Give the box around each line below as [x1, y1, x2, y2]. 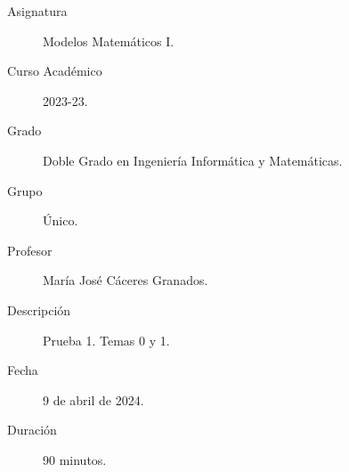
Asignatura [7, 2, 68, 20]
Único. [43, 211, 78, 230]
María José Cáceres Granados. [43, 271, 208, 289]
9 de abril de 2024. [43, 390, 144, 409]
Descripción [7, 300, 71, 319]
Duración [7, 420, 57, 439]
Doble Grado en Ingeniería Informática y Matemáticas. [43, 151, 343, 169]
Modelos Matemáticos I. [43, 31, 174, 50]
